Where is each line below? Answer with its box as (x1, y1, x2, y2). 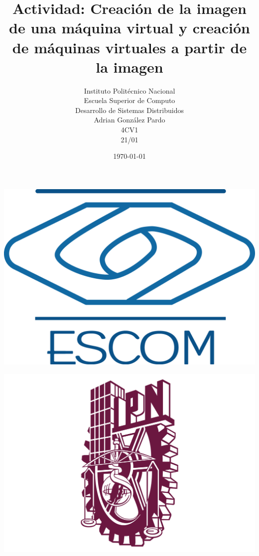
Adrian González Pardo (94, 114, 165, 125)
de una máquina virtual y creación (9, 17, 250, 38)
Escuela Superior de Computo (84, 95, 175, 106)
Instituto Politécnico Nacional (84, 85, 175, 96)
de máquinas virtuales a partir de (12, 37, 247, 57)
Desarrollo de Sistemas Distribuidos (75, 105, 184, 115)
